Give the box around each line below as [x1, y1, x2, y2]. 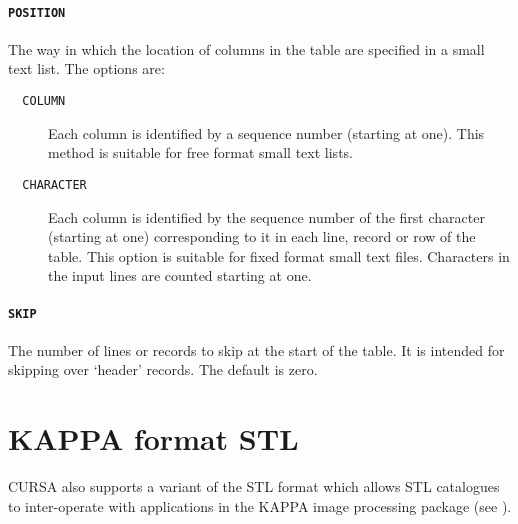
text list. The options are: [8, 58, 165, 79]
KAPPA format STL [8, 418, 299, 459]
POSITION [8, 5, 66, 20]
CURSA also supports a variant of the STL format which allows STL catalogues [8, 476, 500, 497]
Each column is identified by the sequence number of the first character [48, 206, 485, 227]
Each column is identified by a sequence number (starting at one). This [48, 122, 485, 143]
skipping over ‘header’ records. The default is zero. [8, 359, 318, 380]
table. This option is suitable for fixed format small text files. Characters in [48, 245, 510, 266]
